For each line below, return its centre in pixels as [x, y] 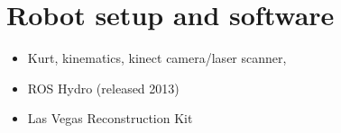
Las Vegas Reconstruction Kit [110, 118]
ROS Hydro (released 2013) [103, 88]
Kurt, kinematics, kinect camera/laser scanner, [157, 58]
